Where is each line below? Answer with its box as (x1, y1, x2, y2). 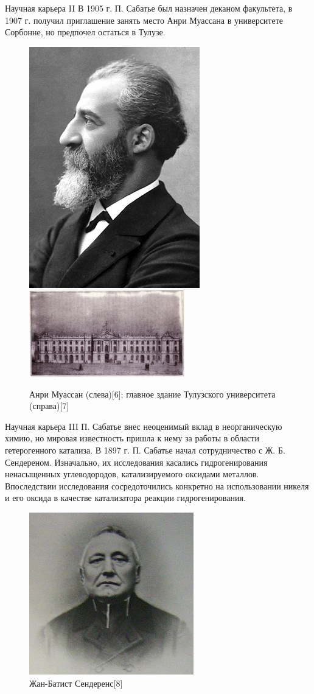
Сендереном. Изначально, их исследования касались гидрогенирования (5, 455, 268, 468)
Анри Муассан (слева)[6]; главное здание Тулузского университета (29, 387, 276, 400)
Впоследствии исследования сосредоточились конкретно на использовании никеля (5, 479, 309, 492)
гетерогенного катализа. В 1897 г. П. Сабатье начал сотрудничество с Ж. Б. (5, 444, 285, 457)
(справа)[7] (29, 399, 69, 412)
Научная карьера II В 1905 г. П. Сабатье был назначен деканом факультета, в (5, 2, 293, 14)
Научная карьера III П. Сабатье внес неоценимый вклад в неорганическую (5, 419, 282, 432)
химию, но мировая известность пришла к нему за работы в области (5, 432, 259, 444)
